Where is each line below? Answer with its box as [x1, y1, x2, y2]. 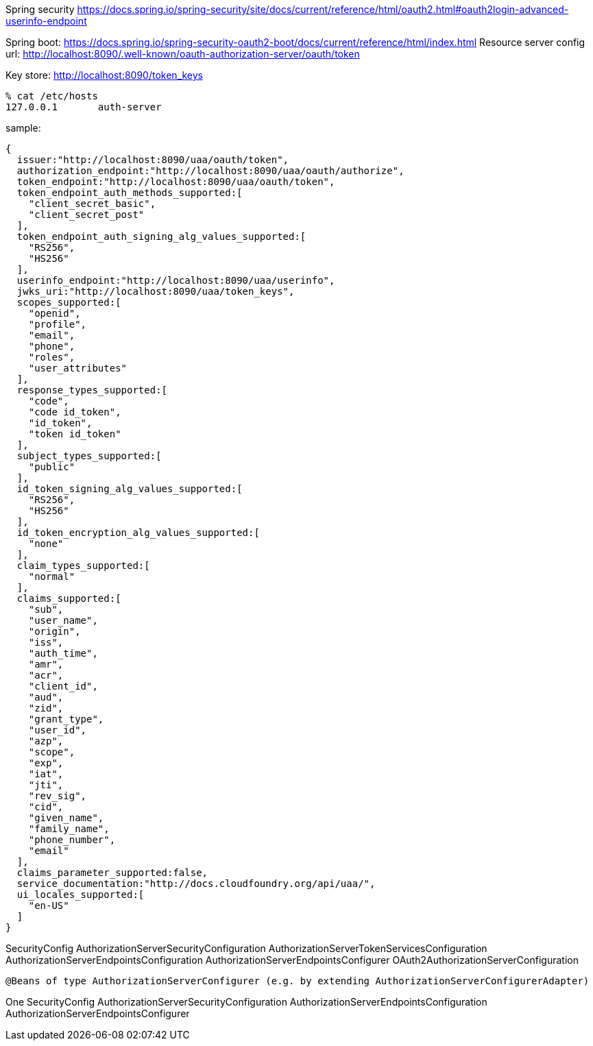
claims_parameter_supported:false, [16, 867, 208, 878]
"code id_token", [28, 406, 121, 417]
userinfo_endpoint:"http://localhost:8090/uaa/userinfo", [16, 275, 335, 286]
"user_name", [28, 615, 98, 626]
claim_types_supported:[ [16, 560, 150, 571]
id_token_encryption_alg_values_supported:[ [16, 527, 260, 538]
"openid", [28, 308, 81, 319]
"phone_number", [28, 834, 116, 845]
